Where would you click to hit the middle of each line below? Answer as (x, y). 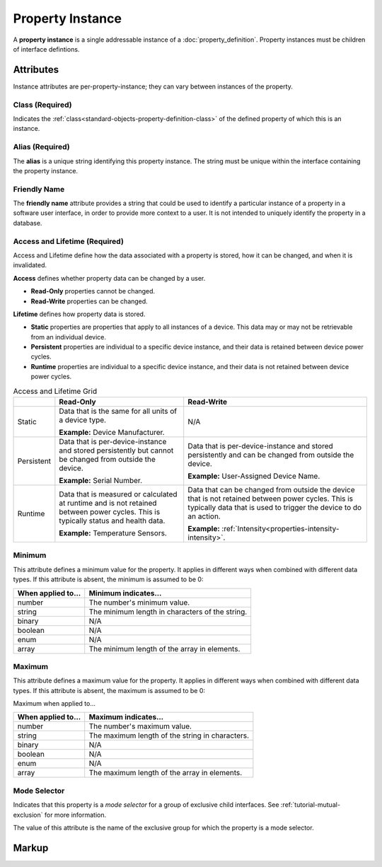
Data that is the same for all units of (118, 412)
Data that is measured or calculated (118, 494)
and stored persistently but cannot (116, 450)
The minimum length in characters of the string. (168, 612)
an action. (204, 516)
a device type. (82, 420)
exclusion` (28, 815)
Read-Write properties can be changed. (89, 301)
